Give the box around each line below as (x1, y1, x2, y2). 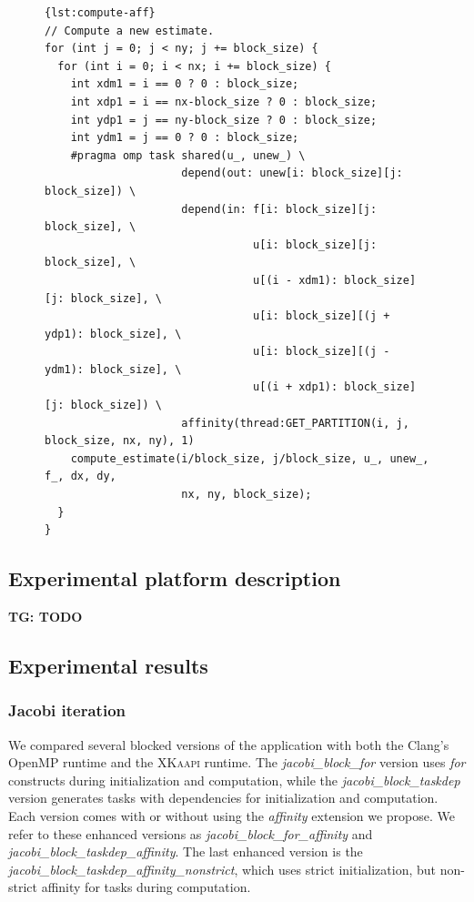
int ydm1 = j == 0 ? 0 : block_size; (70, 131, 299, 145)
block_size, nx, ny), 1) (45, 434, 195, 448)
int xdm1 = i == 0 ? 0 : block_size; (70, 77, 299, 91)
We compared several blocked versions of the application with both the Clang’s (8, 735, 449, 754)
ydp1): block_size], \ (45, 327, 182, 340)
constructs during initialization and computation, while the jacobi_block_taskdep (8, 770, 460, 789)
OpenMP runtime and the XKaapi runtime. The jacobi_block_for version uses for (8, 753, 466, 772)
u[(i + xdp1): (253, 380, 338, 394)
